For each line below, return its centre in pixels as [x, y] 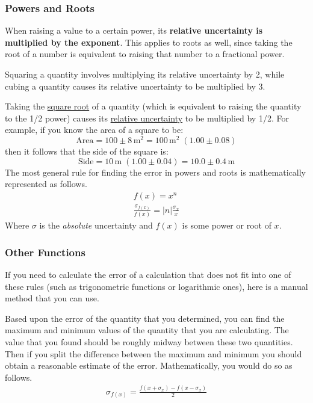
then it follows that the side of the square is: [87, 151]
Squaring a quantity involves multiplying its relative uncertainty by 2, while [145, 74]
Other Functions [45, 252]
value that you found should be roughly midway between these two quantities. [149, 341]
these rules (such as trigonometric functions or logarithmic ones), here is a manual [156, 286]
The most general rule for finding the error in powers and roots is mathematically [155, 172]
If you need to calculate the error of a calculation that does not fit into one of [148, 274]
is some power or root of [227, 225]
